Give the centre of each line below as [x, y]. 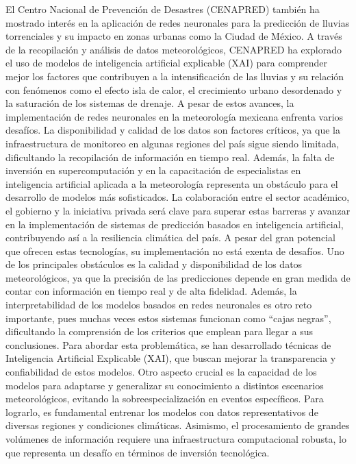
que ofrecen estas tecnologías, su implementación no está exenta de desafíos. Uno [175, 251]
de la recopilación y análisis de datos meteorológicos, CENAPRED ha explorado [174, 49]
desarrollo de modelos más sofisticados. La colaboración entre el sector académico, [178, 197]
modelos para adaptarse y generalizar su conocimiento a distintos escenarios [165, 385]
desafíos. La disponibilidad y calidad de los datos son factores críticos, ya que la [173, 130]
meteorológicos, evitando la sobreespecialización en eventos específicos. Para [165, 399]
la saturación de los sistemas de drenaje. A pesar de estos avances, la [150, 103]
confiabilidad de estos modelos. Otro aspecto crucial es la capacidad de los [161, 372]
